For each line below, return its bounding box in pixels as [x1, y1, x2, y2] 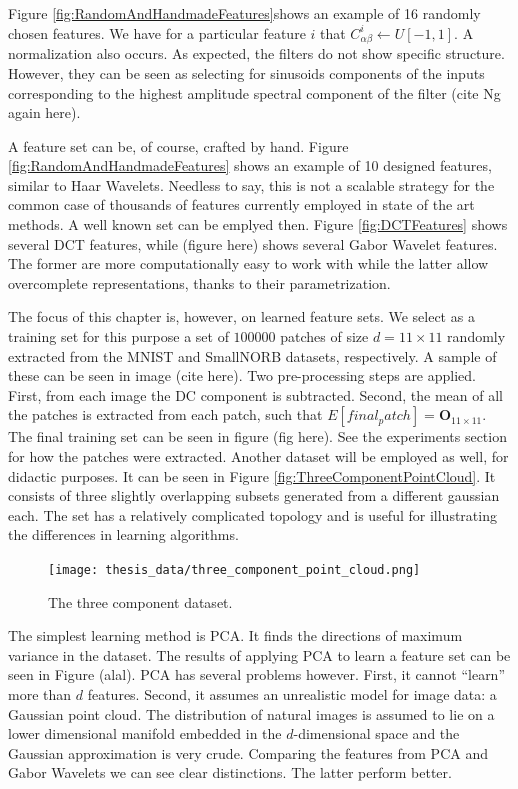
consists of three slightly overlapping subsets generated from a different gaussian [8, 485, 500, 506]
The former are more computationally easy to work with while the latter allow [8, 253, 489, 274]
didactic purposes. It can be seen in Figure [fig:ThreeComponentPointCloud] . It [8, 465, 496, 486]
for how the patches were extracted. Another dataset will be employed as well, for [8, 446, 509, 467]
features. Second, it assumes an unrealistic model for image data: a [87, 684, 497, 705]
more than [8, 684, 72, 705]
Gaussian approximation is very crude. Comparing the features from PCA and [8, 742, 488, 763]
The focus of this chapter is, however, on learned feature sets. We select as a [8, 306, 475, 327]
